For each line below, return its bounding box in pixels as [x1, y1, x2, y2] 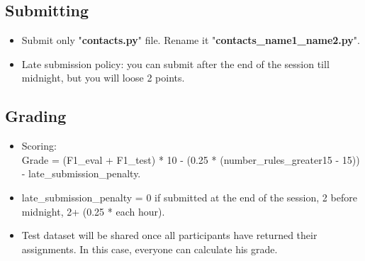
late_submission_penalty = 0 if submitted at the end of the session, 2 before [21, 189, 357, 204]
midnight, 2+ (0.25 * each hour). [21, 204, 165, 218]
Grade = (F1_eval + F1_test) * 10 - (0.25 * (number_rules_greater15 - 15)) [21, 152, 360, 167]
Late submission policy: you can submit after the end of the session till [21, 56, 330, 71]
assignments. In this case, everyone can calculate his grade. [21, 241, 278, 256]
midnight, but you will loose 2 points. [21, 70, 185, 85]
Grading [5, 105, 67, 127]
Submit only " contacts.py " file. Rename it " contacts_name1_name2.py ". [21, 33, 360, 48]
